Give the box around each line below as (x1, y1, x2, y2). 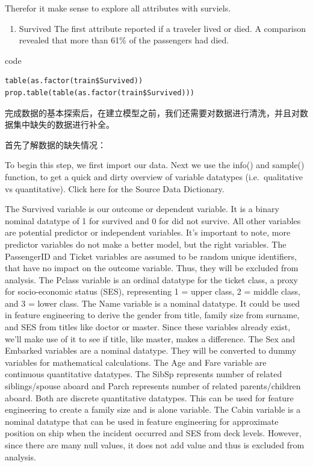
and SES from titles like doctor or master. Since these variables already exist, (5, 321, 291, 333)
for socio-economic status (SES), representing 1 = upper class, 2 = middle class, (5, 285, 300, 298)
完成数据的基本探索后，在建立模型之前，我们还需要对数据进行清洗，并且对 (5, 106, 300, 119)
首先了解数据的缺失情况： (5, 138, 106, 151)
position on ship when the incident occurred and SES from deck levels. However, (5, 427, 302, 439)
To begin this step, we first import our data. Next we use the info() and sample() (5, 158, 305, 171)
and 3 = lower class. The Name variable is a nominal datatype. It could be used (5, 296, 300, 309)
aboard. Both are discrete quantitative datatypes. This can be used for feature (5, 391, 294, 404)
